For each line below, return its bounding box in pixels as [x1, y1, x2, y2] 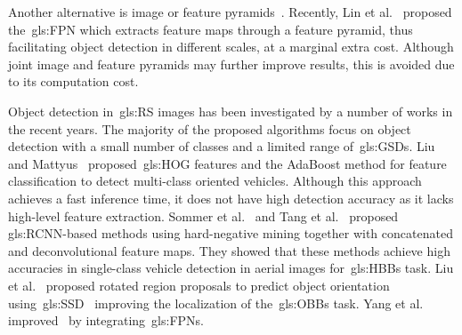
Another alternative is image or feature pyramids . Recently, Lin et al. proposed [8, 3, 452, 20]
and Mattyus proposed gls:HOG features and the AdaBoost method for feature [8, 154, 447, 172]
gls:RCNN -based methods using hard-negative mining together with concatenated [8, 224, 453, 243]
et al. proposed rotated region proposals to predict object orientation [8, 275, 390, 294]
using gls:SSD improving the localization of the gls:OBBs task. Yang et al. [8, 293, 424, 312]
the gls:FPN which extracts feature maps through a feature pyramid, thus [8, 20, 413, 38]
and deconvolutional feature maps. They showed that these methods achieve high [8, 241, 450, 259]
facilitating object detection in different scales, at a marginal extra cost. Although [8, 37, 454, 56]
